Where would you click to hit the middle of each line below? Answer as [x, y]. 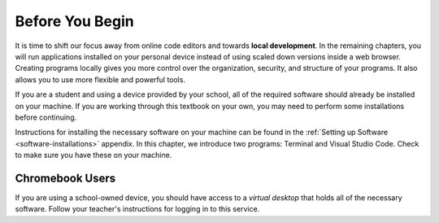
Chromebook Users [65, 178]
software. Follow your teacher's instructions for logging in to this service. [137, 209]
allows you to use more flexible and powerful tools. [100, 79]
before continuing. [46, 117]
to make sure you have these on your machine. [93, 155]
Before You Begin [74, 21]
